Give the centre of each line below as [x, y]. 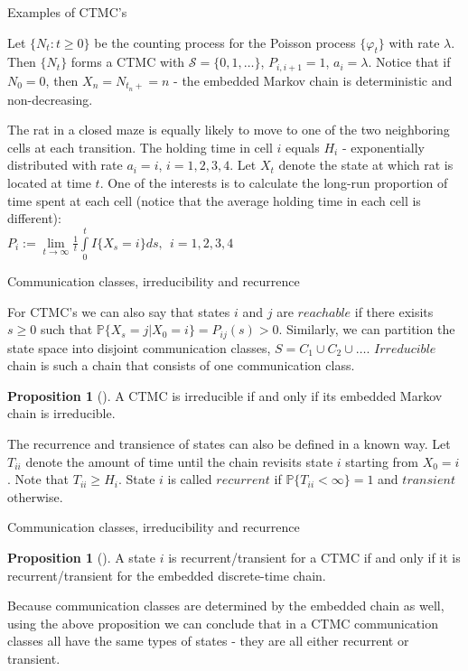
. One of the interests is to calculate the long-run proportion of [274, 183]
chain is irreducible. [61, 413]
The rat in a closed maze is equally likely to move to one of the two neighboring [229, 130]
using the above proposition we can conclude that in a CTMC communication [223, 623]
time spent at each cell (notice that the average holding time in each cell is [214, 200]
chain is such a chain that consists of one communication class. [181, 365]
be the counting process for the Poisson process [225, 42]
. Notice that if [409, 62]
